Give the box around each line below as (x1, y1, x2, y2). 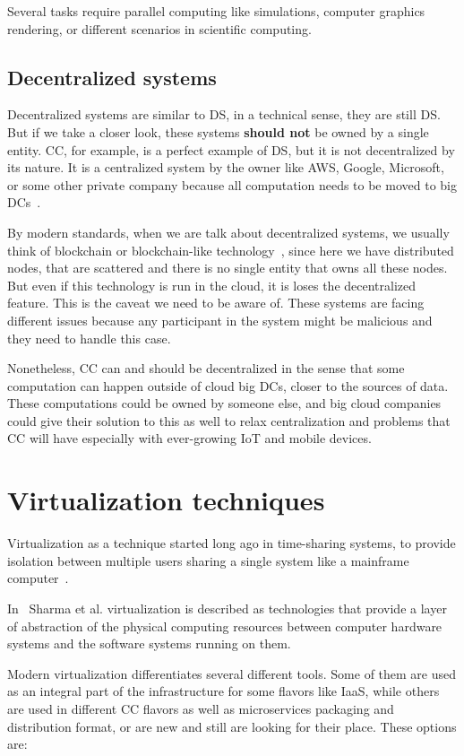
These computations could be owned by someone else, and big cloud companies (7, 394, 442, 413)
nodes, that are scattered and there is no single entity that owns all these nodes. (7, 258, 448, 277)
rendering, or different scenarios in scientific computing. (7, 19, 312, 38)
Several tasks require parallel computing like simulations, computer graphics (7, 2, 425, 20)
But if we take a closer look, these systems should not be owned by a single (7, 122, 429, 141)
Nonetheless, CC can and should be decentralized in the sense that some (7, 359, 405, 378)
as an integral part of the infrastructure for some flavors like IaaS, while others (7, 682, 440, 700)
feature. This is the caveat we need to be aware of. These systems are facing (7, 293, 425, 312)
